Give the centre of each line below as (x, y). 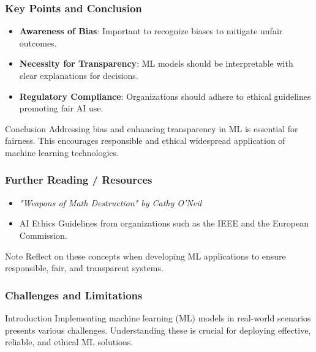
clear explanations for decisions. (79, 75)
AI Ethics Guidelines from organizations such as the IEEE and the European (164, 223)
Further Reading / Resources (79, 180)
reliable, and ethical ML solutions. (69, 342)
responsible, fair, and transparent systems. (84, 268)
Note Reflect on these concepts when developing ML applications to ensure (145, 256)
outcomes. (38, 43)
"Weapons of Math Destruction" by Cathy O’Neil (111, 202)
